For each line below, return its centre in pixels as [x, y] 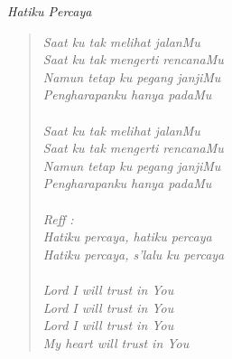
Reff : [58, 218]
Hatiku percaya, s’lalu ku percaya [134, 254]
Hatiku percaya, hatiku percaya [127, 236]
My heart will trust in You [116, 342]
